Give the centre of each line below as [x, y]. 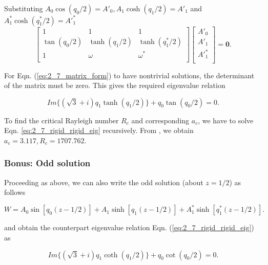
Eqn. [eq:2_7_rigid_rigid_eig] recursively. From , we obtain [99, 130]
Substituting [24, 8]
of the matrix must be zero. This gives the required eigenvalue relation [115, 85]
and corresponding [160, 120]
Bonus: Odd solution [47, 163]
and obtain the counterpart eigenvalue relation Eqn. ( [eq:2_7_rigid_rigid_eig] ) [129, 227]
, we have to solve [226, 120]
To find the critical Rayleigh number [61, 120]
